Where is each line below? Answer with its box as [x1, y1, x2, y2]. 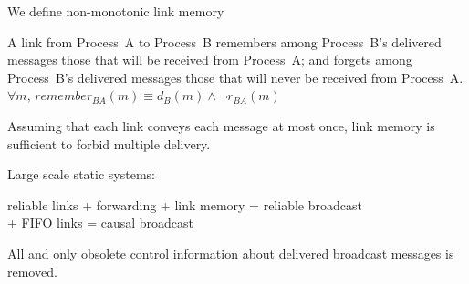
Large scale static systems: [7, 165, 155, 184]
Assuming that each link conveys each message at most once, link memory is [7, 116, 435, 135]
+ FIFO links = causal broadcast [7, 213, 194, 232]
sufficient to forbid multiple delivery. [7, 134, 211, 153]
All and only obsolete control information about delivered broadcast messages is [7, 243, 454, 262]
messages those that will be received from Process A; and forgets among [7, 50, 412, 69]
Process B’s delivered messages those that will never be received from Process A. [7, 67, 464, 86]
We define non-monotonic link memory [7, 2, 224, 20]
